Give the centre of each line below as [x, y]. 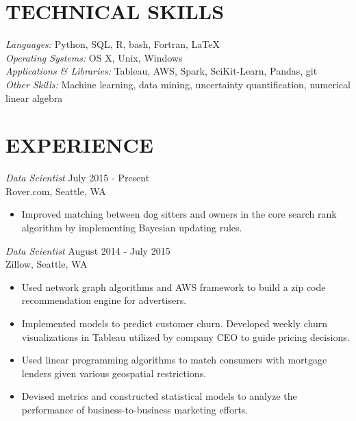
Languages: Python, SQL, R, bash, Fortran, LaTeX [113, 44]
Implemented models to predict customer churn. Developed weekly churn [174, 323]
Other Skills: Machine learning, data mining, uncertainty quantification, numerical [178, 84]
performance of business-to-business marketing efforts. [135, 409]
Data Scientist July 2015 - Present [78, 178]
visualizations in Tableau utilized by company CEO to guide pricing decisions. [186, 336]
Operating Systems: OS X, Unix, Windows [94, 57]
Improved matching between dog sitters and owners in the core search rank [179, 214]
